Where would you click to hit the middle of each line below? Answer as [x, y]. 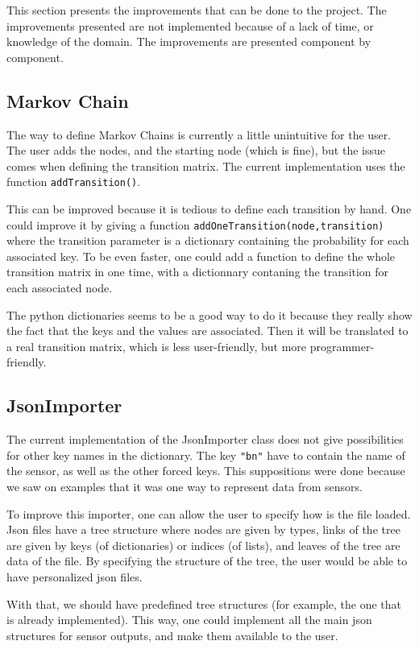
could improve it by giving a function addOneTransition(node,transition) [195, 224]
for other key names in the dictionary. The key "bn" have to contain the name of [206, 455]
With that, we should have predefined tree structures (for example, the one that [204, 604]
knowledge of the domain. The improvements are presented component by [189, 41]
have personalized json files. [75, 577]
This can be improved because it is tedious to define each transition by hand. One [209, 209]
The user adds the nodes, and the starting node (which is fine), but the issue [196, 150]
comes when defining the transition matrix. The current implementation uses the [206, 165]
